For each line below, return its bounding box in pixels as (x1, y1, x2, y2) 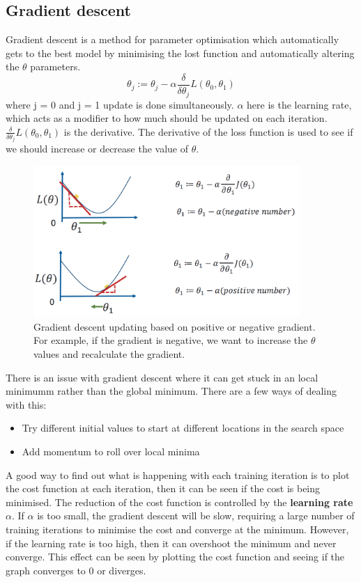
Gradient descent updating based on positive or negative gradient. (33, 319, 316, 333)
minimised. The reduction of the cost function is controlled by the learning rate (6, 494, 353, 509)
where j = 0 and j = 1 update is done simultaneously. (6, 97, 234, 111)
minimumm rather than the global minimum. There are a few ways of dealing (6, 384, 337, 398)
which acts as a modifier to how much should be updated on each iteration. (6, 111, 328, 125)
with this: (6, 397, 47, 411)
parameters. (30, 59, 81, 74)
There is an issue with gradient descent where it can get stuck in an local (6, 370, 318, 384)
